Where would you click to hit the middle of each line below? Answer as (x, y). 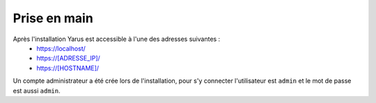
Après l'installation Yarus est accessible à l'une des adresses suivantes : (117, 39)
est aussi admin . (37, 90)
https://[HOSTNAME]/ (68, 68)
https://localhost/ (61, 48)
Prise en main (53, 18)
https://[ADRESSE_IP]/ (68, 58)
